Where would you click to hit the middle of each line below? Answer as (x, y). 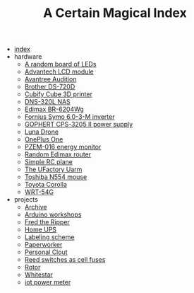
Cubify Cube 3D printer (59, 94)
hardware (28, 57)
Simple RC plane (48, 162)
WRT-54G (39, 192)
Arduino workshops (53, 214)
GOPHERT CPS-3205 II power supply (79, 125)
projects (26, 200)
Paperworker (43, 245)
